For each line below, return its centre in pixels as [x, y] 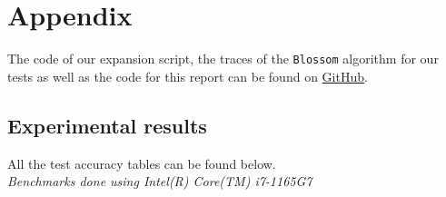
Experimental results [107, 125]
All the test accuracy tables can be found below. [142, 163]
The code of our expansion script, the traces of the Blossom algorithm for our [223, 59]
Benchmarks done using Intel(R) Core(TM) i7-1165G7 [160, 181]
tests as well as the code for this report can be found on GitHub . [188, 76]
